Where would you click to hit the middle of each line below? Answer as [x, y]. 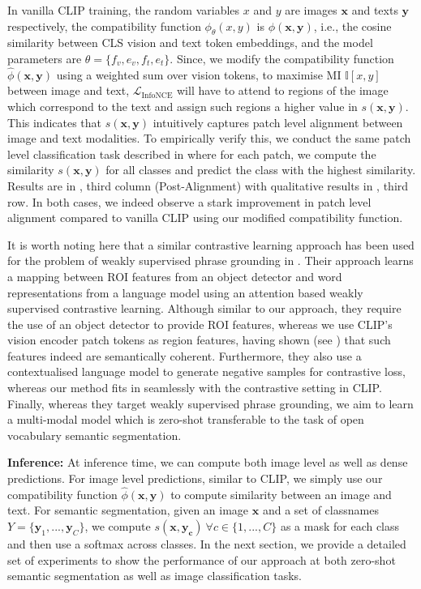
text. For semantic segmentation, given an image [128, 510]
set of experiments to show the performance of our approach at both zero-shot [202, 559]
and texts [375, 10]
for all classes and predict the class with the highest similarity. [261, 170]
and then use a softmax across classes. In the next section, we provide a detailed [207, 544]
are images [311, 10]
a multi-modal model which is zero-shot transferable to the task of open [186, 419]
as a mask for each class [340, 526]
